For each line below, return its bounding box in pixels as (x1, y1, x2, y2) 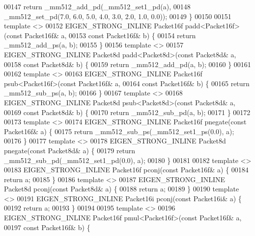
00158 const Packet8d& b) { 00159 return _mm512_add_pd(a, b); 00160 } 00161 (4, 59, 251, 69)
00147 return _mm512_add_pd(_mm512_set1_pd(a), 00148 (4, 1, 191, 11)
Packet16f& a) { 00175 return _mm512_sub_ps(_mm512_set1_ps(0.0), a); (4, 126, 234, 136)
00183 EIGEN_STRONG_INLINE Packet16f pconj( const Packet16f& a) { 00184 (4, 165, 249, 175)
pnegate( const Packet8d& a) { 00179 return (4, 145, 136, 155)
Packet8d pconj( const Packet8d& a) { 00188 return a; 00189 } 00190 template (4, 184, 239, 194)
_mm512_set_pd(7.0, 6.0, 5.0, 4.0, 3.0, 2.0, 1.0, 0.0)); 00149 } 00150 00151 (4, 11, 231, 21)
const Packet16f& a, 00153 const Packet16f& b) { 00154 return (6, 30, 196, 40)
